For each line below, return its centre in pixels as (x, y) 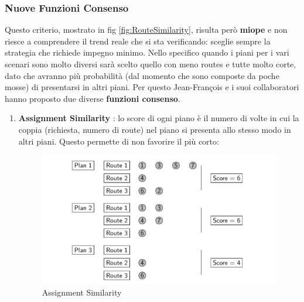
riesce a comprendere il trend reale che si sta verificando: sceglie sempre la (138, 41)
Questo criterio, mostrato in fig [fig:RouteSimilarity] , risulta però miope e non (146, 30)
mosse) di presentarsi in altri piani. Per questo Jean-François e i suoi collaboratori (152, 87)
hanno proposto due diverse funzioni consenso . (93, 98)
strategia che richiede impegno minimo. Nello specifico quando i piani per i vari (147, 52)
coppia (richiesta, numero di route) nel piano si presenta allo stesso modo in (155, 129)
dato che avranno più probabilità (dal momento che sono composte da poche (142, 75)
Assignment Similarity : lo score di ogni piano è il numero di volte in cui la (159, 118)
